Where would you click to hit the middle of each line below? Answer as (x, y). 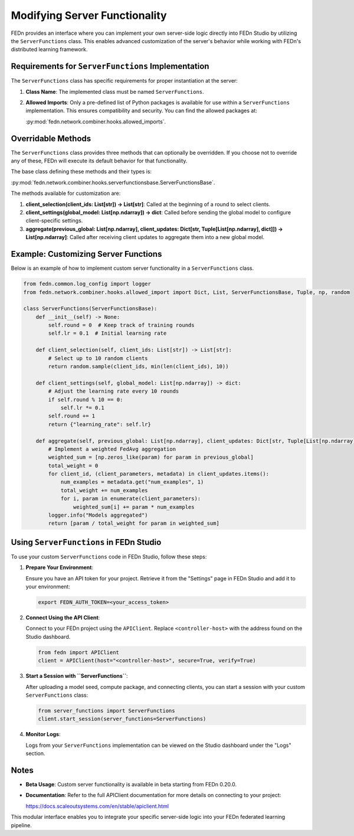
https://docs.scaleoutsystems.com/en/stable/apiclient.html (97, 806)
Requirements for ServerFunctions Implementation (110, 66)
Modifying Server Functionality (89, 15)
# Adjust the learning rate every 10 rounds (114, 391)
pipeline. (21, 825)
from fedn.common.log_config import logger (87, 284)
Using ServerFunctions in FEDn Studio (86, 542)
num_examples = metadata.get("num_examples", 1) (132, 482)
